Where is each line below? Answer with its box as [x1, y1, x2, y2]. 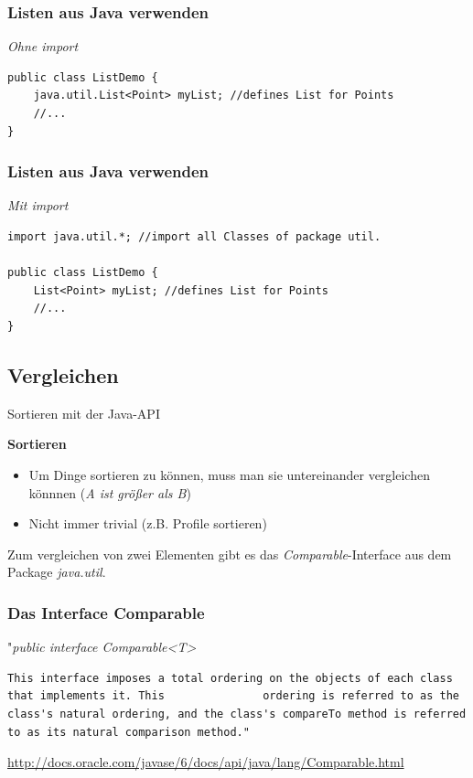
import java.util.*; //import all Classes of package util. [7, 230, 382, 243]
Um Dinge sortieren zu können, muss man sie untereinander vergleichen [28, 464, 430, 484]
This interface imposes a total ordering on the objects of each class [7, 671, 453, 685]
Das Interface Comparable [7, 601, 205, 623]
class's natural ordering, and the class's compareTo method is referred [7, 707, 467, 720]
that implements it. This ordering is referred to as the [7, 689, 459, 703]
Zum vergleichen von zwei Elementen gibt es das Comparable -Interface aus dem [7, 544, 452, 563]
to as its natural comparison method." [7, 725, 250, 739]
